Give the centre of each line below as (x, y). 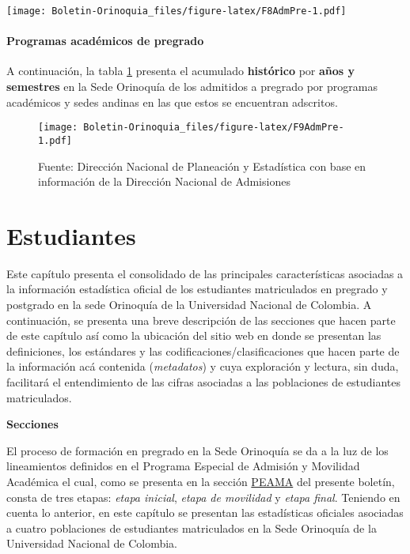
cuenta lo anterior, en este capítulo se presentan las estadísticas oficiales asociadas (205, 513)
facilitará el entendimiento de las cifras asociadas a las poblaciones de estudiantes (204, 382)
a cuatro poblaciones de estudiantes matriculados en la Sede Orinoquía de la (192, 528)
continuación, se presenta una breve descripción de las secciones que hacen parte (201, 320)
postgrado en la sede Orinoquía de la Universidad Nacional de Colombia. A (189, 305)
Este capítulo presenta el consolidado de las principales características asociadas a (205, 273)
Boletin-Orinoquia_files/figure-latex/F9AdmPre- (214, 128)
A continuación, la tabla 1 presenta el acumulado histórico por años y (181, 71)
